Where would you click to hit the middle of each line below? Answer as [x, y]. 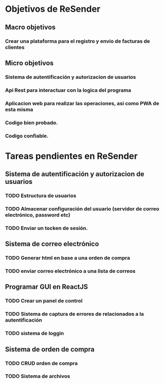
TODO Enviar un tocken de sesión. [47, 228]
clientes [15, 47]
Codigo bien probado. [32, 123]
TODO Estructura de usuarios [41, 196]
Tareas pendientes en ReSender [71, 156]
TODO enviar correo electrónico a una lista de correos [70, 271]
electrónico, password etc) [38, 215]
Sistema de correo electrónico [52, 244]
